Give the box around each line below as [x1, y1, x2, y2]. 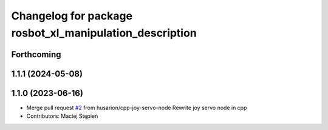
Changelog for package [11, 9, 133, 22]
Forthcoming [11, 49, 61, 60]
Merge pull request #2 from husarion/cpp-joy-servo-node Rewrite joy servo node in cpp [26, 104, 247, 111]
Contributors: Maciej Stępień [26, 112, 98, 120]
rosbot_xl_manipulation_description [11, 26, 197, 39]
